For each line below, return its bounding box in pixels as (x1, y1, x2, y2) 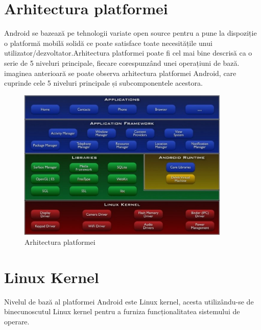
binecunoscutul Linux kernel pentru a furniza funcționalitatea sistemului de (4, 306, 240, 317)
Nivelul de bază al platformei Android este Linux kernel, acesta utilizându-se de (4, 296, 254, 307)
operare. (4, 316, 30, 326)
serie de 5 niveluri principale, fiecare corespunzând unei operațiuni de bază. (4, 57, 240, 68)
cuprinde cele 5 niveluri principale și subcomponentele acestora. (4, 78, 203, 88)
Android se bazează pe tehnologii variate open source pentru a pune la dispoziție (4, 28, 257, 38)
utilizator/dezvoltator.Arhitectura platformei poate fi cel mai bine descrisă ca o (4, 47, 252, 58)
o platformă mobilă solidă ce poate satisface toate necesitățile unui (4, 37, 212, 48)
